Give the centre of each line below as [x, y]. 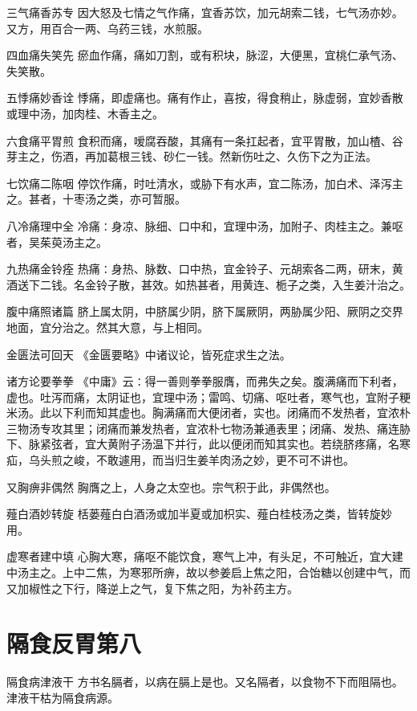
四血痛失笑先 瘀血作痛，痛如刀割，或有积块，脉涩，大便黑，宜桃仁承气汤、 [205, 55]
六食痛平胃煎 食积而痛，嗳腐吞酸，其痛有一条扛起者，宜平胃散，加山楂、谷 [205, 140]
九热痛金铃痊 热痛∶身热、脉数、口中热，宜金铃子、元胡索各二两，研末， [199, 269]
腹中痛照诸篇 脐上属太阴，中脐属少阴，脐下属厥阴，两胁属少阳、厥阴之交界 [205, 311]
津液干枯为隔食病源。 [63, 697]
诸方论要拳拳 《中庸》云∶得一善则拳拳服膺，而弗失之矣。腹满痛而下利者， [205, 381]
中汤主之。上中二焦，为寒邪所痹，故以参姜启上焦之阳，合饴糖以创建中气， [203, 572]
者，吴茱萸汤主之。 [57, 241]
